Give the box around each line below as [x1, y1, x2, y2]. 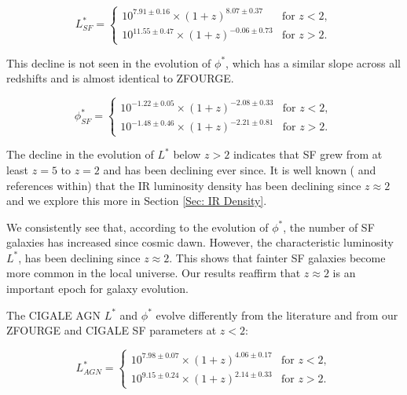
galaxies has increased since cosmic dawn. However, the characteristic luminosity [6, 234, 394, 251]
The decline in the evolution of [6, 146, 154, 163]
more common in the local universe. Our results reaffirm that [6, 265, 301, 281]
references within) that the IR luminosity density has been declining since [6, 177, 361, 193]
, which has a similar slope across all [225, 54, 401, 71]
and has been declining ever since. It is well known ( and [103, 161, 376, 177]
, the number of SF [283, 218, 375, 235]
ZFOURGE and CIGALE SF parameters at [6, 322, 217, 338]
